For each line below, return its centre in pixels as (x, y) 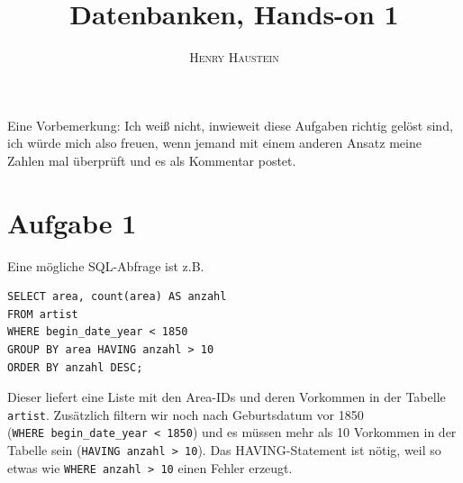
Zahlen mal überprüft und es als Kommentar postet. (152, 160)
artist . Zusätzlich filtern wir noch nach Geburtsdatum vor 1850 (186, 414)
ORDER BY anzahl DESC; (75, 367)
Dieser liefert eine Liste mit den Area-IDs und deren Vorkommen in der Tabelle (227, 397)
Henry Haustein (234, 57)
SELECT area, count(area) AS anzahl (117, 297)
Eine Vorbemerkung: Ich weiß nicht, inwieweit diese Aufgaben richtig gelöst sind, (230, 125)
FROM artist (43, 314)
